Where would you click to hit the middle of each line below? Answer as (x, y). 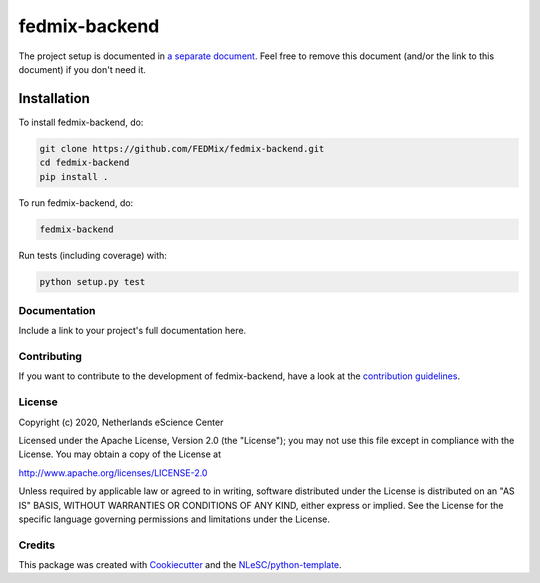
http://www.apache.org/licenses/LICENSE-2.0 (113, 472)
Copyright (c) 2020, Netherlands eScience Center (121, 422)
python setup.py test (92, 281)
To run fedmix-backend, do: (76, 202)
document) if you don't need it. (82, 69)
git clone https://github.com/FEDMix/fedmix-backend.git (182, 148)
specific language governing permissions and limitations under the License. (174, 519)
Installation (54, 98)
